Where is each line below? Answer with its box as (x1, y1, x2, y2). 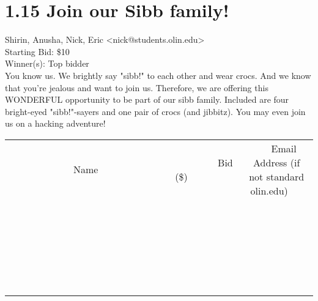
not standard (249, 169, 305, 184)
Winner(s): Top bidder (5, 57, 89, 70)
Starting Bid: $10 (5, 45, 70, 58)
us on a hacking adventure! (5, 117, 106, 130)
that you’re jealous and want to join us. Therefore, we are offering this (5, 81, 268, 94)
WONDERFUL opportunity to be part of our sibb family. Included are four (5, 93, 289, 106)
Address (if (253, 155, 300, 169)
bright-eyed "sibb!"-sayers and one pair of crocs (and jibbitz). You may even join (5, 105, 306, 117)
